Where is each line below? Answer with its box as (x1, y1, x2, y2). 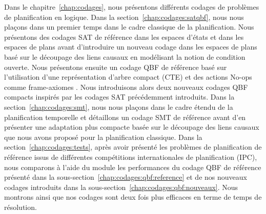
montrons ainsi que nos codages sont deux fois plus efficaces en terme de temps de (4, 192, 262, 202)
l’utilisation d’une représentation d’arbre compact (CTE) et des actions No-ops (4, 72, 252, 82)
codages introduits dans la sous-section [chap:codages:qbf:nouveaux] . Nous (4, 181, 238, 192)
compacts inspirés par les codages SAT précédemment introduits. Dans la (4, 91, 235, 102)
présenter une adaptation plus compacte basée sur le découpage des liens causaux (4, 122, 259, 132)
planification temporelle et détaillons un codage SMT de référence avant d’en (4, 111, 246, 122)
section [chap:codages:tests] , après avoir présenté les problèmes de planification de (4, 141, 262, 152)
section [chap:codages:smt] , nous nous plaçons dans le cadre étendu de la (4, 101, 233, 112)
